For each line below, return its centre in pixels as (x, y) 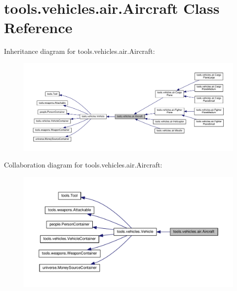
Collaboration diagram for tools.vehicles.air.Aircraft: (83, 165)
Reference (38, 27)
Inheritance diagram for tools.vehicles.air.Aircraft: (79, 51)
